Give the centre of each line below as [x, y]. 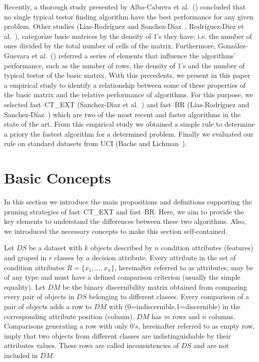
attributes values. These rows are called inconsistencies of [91, 345]
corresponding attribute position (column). [69, 316]
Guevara [17, 55]
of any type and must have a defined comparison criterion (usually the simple [122, 277]
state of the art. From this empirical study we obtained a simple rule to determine [129, 124]
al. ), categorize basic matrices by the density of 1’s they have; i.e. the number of [128, 36]
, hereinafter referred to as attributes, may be [184, 267]
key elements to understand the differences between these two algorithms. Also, [125, 221]
